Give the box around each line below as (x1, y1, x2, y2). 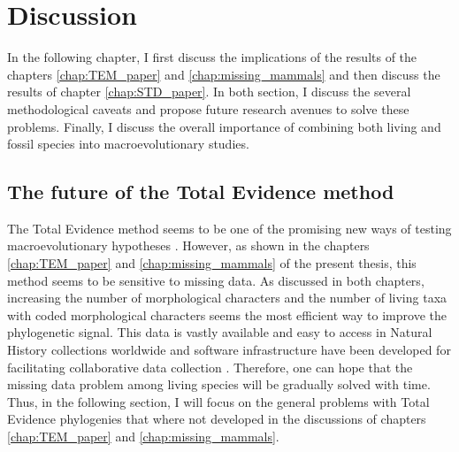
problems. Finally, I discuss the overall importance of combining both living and (7, 117, 441, 135)
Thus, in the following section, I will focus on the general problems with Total (7, 392, 430, 410)
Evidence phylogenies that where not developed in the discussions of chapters (7, 410, 426, 428)
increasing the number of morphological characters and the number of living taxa (7, 288, 448, 307)
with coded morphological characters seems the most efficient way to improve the (7, 305, 447, 324)
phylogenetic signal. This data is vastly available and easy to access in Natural (7, 323, 432, 341)
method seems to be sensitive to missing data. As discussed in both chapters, (7, 271, 425, 289)
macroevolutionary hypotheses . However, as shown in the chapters (7, 236, 370, 255)
